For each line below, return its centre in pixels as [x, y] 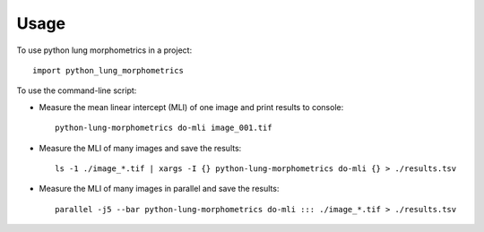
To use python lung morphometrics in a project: [104, 50]
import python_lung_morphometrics [108, 70]
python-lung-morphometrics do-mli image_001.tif [164, 128]
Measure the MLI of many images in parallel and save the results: [159, 189]
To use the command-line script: [77, 90]
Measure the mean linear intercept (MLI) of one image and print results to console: [191, 107]
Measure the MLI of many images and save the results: [140, 148]
